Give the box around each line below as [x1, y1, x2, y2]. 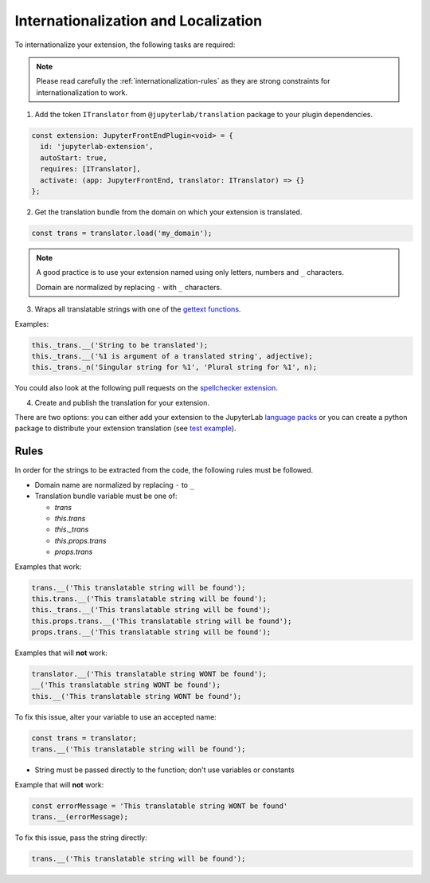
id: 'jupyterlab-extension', [40, 142, 154, 151]
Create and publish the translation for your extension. [34, 398, 210, 407]
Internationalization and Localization [14, 12, 263, 29]
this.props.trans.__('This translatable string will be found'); [31, 616, 292, 626]
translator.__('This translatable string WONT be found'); [31, 669, 267, 679]
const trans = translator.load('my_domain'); [31, 229, 213, 238]
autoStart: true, [40, 153, 107, 163]
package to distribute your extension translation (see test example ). [14, 423, 236, 434]
